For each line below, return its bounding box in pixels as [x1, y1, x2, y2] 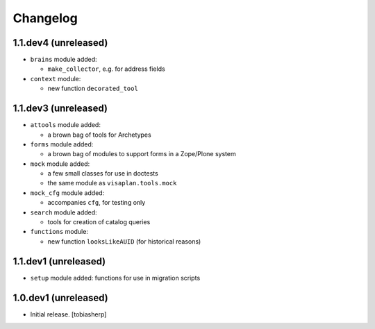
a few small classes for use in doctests [47, 169, 159, 178]
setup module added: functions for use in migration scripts [30, 273, 201, 282]
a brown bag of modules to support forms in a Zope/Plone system [47, 150, 236, 158]
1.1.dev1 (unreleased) [12, 255, 106, 267]
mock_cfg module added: [30, 188, 105, 197]
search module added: [30, 208, 97, 217]
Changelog [12, 10, 78, 26]
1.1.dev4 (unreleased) [12, 37, 108, 49]
